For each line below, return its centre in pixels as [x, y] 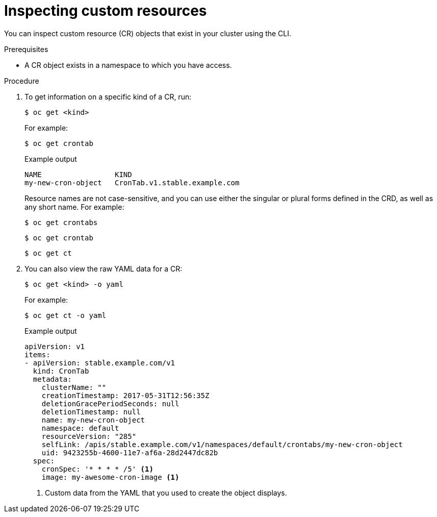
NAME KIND [78, 174]
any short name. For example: [74, 207]
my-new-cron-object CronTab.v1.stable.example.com [132, 182]
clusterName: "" [74, 387]
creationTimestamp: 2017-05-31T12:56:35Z [125, 395]
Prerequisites [26, 49]
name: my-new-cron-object [93, 420]
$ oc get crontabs [61, 222]
